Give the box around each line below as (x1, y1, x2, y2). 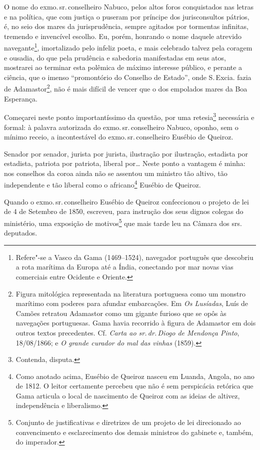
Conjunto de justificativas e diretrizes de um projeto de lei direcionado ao (15, 417, 241, 427)
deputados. (4, 227, 37, 238)
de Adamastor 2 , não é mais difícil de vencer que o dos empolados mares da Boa (4, 82, 247, 94)
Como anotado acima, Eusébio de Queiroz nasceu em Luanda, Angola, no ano (15, 370, 254, 381)
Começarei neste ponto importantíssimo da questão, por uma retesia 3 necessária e (4, 110, 254, 122)
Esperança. (4, 93, 37, 103)
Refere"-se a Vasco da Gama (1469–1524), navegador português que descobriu (15, 251, 253, 262)
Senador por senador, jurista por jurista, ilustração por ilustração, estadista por (4, 148, 248, 158)
